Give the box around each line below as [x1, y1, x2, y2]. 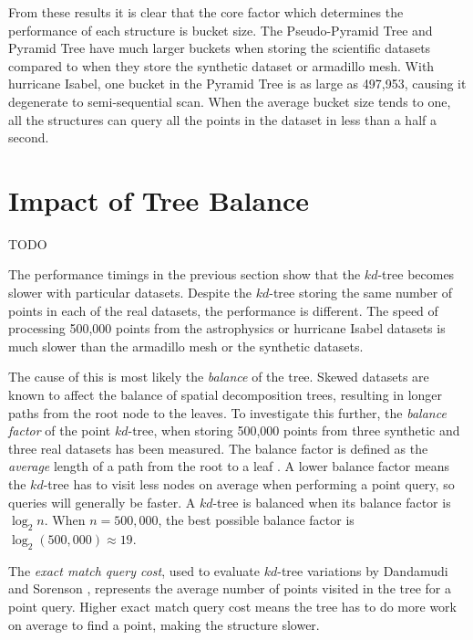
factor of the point [8, 421, 111, 440]
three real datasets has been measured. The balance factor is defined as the [8, 438, 428, 457]
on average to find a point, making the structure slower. [8, 614, 320, 634]
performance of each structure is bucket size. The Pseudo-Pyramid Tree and [8, 20, 433, 39]
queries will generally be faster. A [8, 492, 196, 511]
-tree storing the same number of [269, 283, 453, 302]
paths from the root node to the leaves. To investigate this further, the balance [8, 403, 447, 422]
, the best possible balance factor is [158, 510, 355, 530]
